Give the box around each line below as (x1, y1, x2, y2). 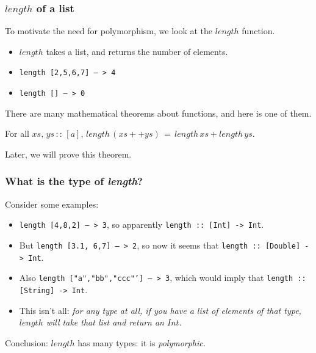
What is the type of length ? (5, 173, 143, 189)
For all (5, 127, 29, 140)
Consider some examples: (5, 197, 99, 210)
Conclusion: (5, 336, 48, 349)
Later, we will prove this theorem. (5, 147, 132, 160)
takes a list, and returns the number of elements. (46, 45, 228, 57)
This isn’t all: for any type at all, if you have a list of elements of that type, (19, 304, 301, 316)
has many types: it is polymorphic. (77, 336, 206, 349)
